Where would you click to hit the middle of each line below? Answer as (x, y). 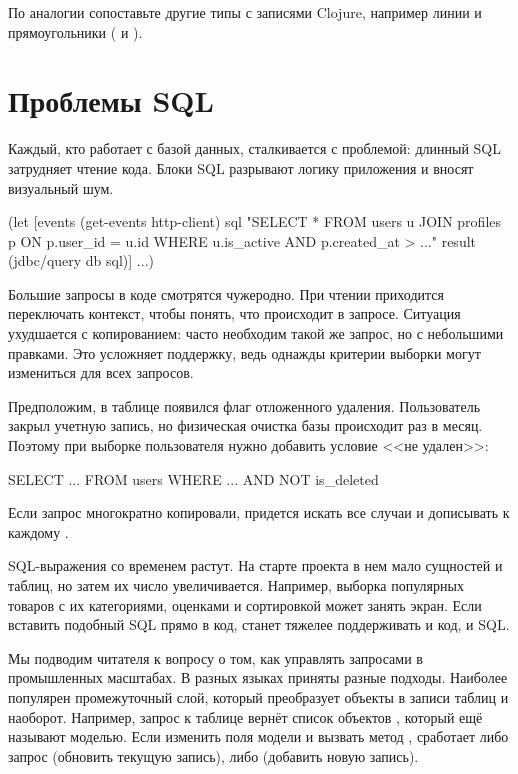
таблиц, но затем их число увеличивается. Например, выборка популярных (236, 585)
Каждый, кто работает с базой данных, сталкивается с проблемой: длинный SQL (254, 148)
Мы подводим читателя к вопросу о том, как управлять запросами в (215, 657)
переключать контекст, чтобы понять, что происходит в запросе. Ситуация (234, 313)
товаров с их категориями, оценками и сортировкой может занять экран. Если (245, 604)
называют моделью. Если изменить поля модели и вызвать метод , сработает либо (258, 736)
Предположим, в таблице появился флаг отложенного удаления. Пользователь (244, 405)
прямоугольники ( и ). (75, 31)
